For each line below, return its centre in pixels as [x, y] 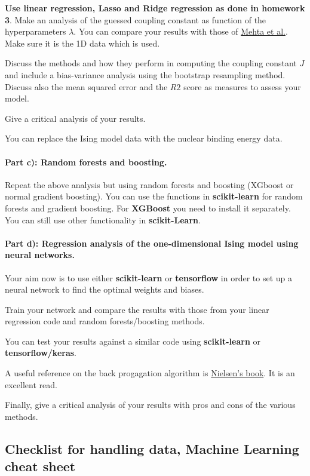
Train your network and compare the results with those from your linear [137, 309]
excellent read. [31, 384]
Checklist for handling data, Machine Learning [152, 448]
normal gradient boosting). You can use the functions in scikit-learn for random [154, 196]
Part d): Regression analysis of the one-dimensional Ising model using [152, 243]
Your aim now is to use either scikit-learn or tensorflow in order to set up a [148, 277]
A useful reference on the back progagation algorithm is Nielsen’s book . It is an [150, 373]
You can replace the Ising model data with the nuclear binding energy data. [144, 138]
